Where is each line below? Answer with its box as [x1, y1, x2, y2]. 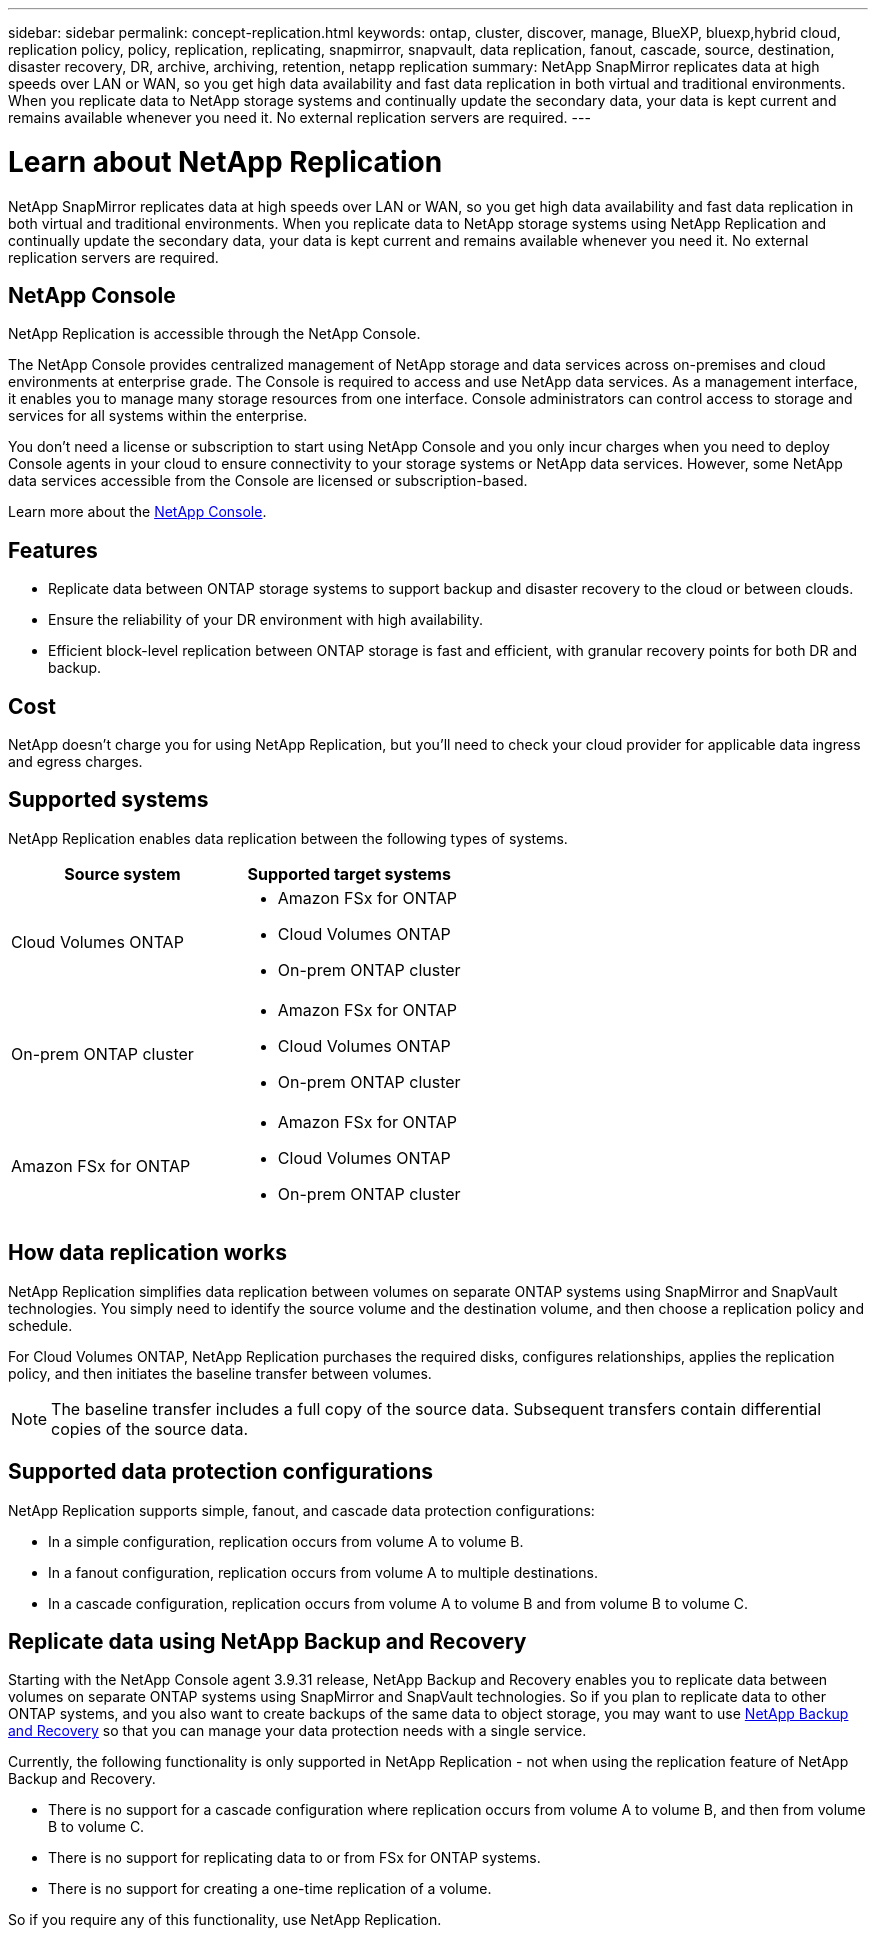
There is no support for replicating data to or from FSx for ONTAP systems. [48, 1849, 541, 1867]
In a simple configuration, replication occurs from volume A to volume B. [48, 1532, 524, 1550]
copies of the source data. [51, 1418, 249, 1439]
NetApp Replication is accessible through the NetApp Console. [8, 325, 421, 343]
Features [8, 537, 98, 563]
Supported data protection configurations [8, 1459, 433, 1485]
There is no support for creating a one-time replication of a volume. [48, 1880, 492, 1898]
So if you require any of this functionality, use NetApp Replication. [8, 1911, 442, 1929]
